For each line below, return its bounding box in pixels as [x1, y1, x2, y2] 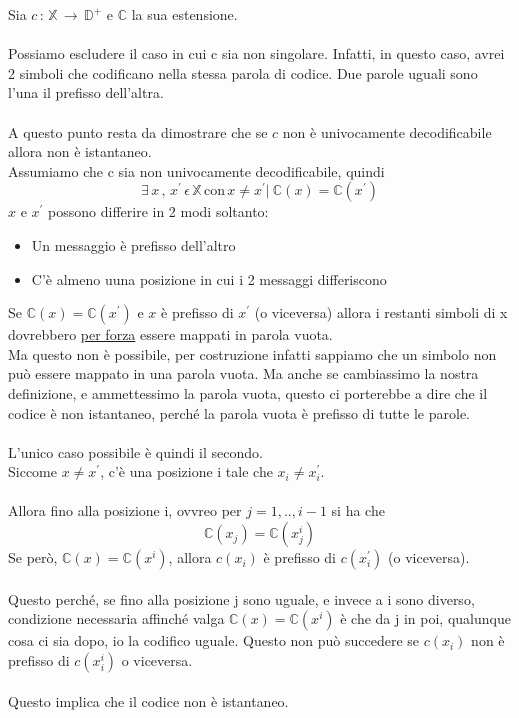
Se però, [8, 547, 58, 568]
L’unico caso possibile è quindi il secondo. [8, 441, 263, 462]
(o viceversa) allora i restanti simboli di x [254, 302, 508, 323]
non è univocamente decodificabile [282, 121, 492, 142]
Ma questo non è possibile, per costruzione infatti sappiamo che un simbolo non [8, 343, 497, 364]
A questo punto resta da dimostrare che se [8, 121, 268, 142]
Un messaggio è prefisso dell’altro [31, 234, 236, 255]
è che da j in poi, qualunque [340, 608, 511, 629]
